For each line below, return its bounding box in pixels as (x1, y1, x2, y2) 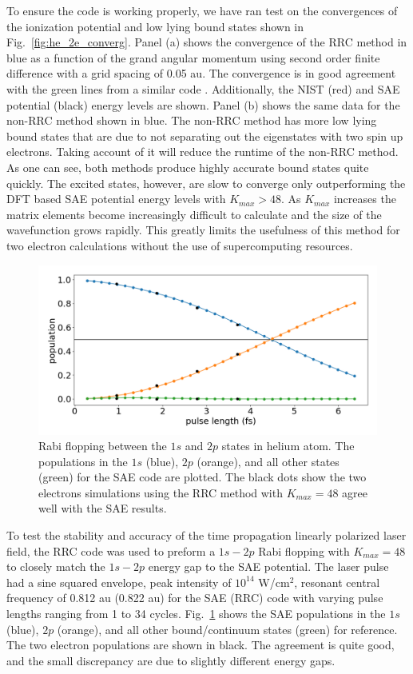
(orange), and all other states (197, 453, 340, 469)
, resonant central (294, 573, 380, 590)
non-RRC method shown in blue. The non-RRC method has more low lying (6, 112, 377, 129)
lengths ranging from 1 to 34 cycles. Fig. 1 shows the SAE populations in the (6, 605, 386, 622)
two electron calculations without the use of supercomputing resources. (6, 237, 353, 253)
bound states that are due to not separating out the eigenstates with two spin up (6, 127, 403, 144)
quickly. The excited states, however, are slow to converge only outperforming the (6, 174, 406, 191)
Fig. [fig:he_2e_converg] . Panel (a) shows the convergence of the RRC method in (6, 34, 407, 50)
